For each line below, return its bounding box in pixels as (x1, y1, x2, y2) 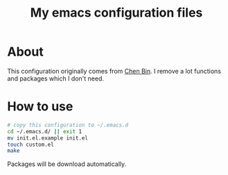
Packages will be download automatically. (7, 160, 127, 168)
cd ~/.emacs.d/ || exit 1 (7, 128, 82, 135)
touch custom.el (7, 141, 54, 148)
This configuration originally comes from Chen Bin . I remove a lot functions (7, 67, 222, 75)
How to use (7, 99, 73, 115)
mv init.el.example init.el (7, 134, 89, 142)
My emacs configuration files (30, 5, 203, 21)
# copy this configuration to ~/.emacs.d (7, 122, 129, 128)
